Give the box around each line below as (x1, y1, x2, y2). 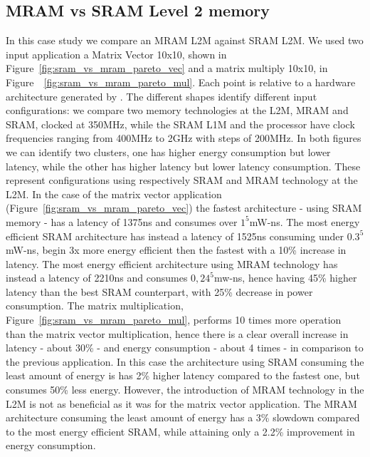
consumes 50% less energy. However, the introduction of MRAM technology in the (6, 382, 364, 397)
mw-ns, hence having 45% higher (214, 270, 357, 285)
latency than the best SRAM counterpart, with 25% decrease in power (6, 284, 313, 299)
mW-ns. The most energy (249, 214, 360, 229)
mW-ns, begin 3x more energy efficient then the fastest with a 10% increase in (6, 242, 347, 257)
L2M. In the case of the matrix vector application (6, 186, 222, 201)
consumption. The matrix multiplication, (6, 298, 184, 313)
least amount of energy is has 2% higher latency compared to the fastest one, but (6, 368, 360, 383)
